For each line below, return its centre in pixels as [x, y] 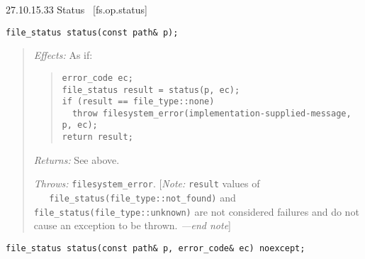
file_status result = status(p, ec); [151, 90]
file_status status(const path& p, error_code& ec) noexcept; [156, 248]
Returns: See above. [77, 159]
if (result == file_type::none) [138, 102]
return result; [97, 137]
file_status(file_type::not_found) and [142, 198]
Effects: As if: [63, 55]
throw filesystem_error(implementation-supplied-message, [212, 113]
